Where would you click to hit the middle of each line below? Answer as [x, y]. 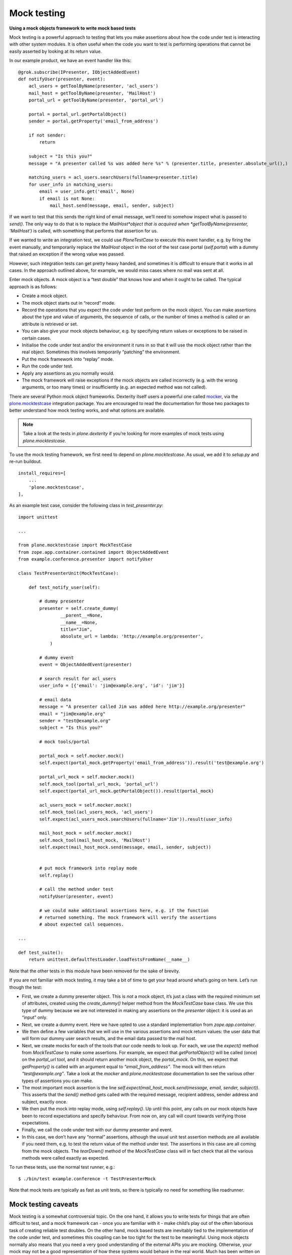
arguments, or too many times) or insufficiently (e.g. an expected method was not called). [114, 387]
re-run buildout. [26, 461]
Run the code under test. [47, 366]
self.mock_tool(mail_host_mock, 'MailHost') [95, 840]
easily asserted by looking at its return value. [56, 51]
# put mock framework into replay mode [88, 868]
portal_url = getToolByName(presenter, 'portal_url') [96, 100]
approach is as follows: [33, 287]
